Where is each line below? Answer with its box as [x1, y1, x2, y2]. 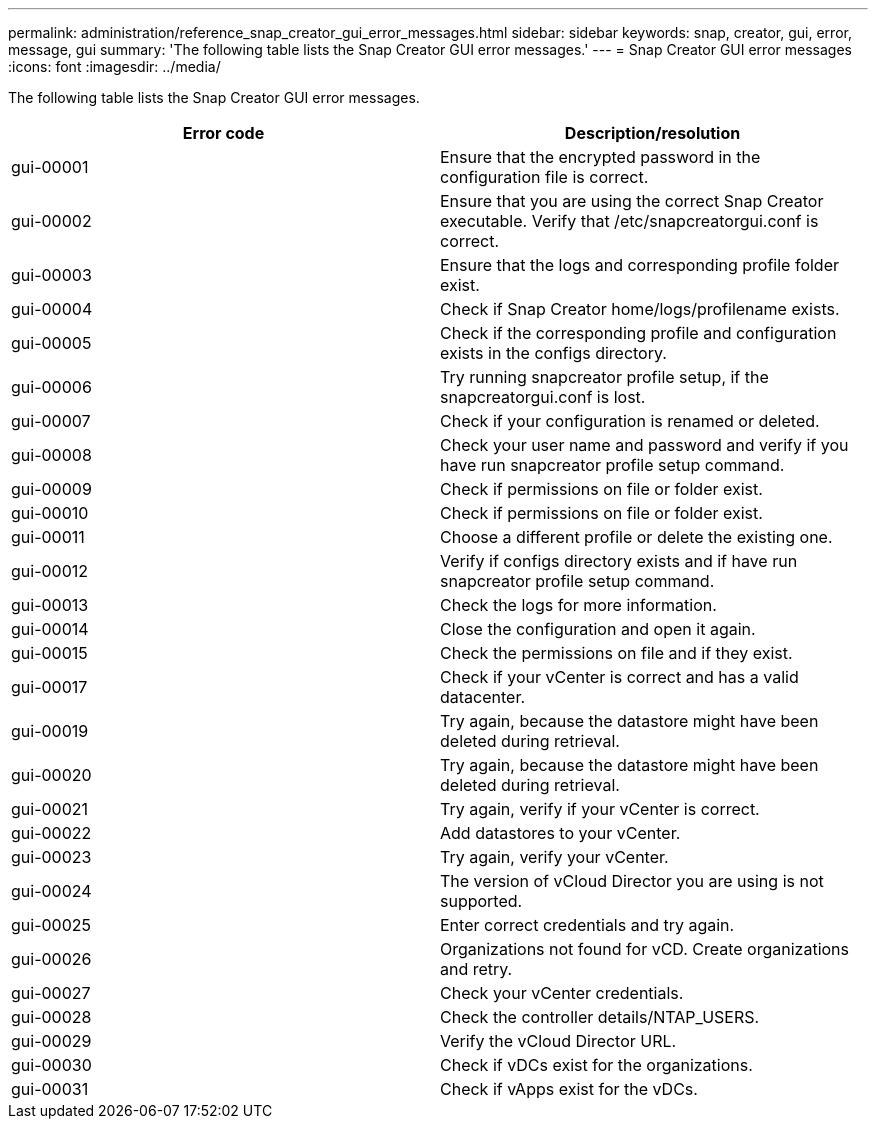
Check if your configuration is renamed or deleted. [440, 411, 820, 431]
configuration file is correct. [440, 167, 649, 187]
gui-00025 [11, 915, 92, 935]
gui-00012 [11, 561, 89, 581]
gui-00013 [11, 595, 89, 615]
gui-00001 [11, 157, 89, 177]
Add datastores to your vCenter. [440, 823, 681, 843]
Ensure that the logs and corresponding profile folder [440, 255, 839, 275]
